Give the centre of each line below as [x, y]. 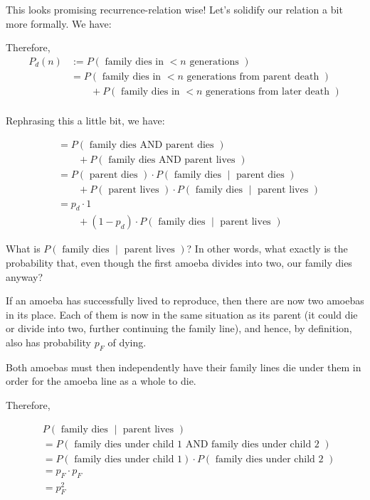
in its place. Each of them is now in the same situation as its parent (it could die [182, 314]
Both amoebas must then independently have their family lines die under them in [184, 367]
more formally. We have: [59, 23]
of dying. [127, 342]
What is [23, 249]
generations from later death [267, 91]
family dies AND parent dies [152, 145]
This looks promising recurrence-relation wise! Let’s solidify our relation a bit [174, 9]
